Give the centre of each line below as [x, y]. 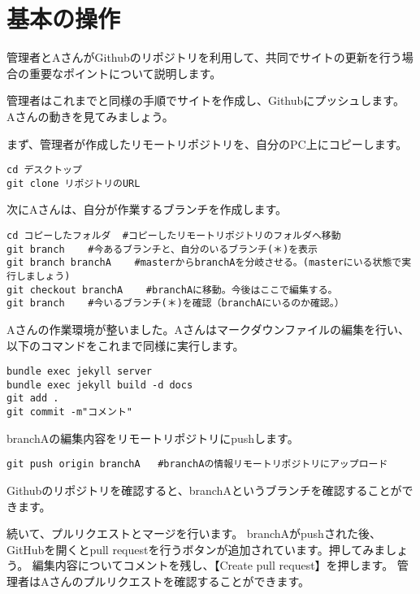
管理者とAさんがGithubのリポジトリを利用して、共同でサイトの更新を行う [204, 57]
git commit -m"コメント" [69, 412]
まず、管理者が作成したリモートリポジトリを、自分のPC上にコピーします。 [207, 143]
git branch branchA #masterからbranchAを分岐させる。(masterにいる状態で [204, 263]
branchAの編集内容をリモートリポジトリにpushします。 [153, 438]
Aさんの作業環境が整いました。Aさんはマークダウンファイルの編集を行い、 [208, 329]
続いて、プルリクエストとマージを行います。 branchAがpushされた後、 [194, 533]
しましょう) [43, 276]
